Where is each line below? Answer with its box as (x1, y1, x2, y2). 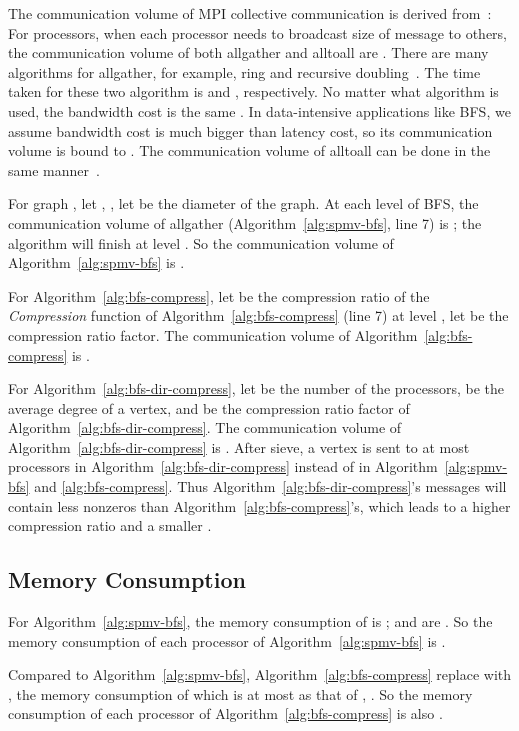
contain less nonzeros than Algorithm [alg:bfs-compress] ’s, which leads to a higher (8, 495, 511, 516)
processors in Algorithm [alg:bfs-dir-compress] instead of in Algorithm (8, 456, 438, 477)
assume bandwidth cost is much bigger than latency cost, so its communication (8, 120, 493, 141)
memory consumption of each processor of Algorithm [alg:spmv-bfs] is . (8, 630, 446, 651)
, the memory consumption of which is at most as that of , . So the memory (8, 683, 473, 704)
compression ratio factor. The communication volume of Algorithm (8, 324, 418, 345)
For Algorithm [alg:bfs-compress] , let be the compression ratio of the (8, 285, 430, 306)
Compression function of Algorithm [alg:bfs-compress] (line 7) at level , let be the (8, 305, 509, 326)
